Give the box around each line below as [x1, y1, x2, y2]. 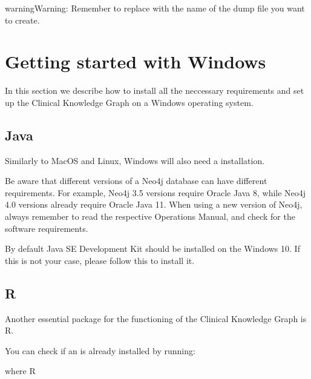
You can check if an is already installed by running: [5, 344, 195, 357]
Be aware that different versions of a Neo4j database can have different [5, 174, 267, 187]
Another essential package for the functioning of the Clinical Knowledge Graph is [5, 312, 307, 325]
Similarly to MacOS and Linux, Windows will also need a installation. [5, 154, 265, 166]
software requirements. [5, 222, 88, 234]
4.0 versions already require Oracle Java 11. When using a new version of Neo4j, [5, 198, 303, 211]
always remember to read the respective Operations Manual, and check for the [5, 210, 295, 223]
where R [5, 364, 36, 377]
